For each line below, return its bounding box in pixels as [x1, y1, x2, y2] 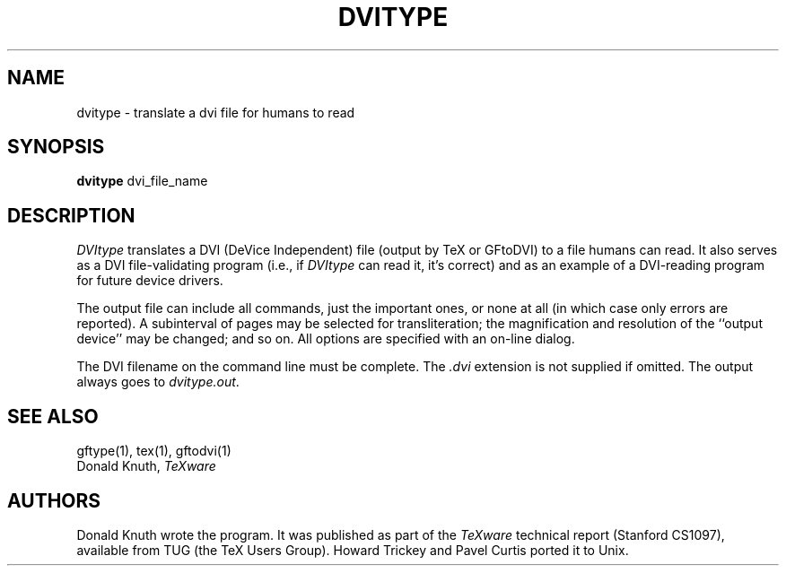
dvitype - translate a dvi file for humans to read [76, 104, 355, 120]
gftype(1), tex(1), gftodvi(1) [76, 443, 231, 459]
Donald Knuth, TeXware [76, 458, 216, 474]
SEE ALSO [7, 404, 99, 428]
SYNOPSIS [7, 135, 105, 159]
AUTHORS [7, 489, 101, 512]
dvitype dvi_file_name [76, 173, 208, 189]
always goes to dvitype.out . [76, 374, 240, 390]
